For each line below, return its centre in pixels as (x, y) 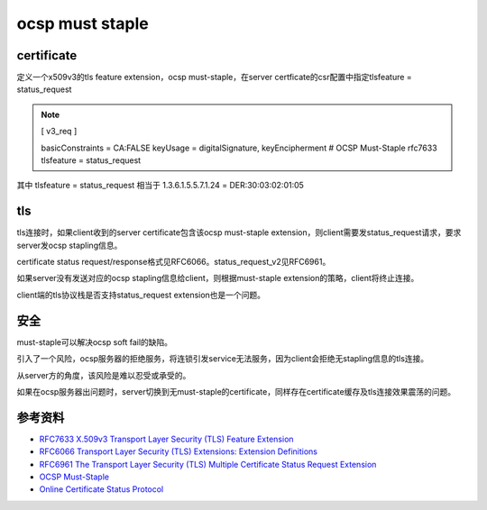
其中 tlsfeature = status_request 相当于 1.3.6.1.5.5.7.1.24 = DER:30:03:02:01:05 (160, 186)
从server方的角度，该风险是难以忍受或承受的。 (104, 375)
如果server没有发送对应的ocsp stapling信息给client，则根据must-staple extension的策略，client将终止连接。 (218, 278)
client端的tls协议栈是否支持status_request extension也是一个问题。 (141, 295)
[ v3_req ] (59, 132)
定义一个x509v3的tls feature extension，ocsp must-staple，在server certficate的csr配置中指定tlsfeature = (214, 77)
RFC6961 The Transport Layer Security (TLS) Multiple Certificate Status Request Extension (208, 464)
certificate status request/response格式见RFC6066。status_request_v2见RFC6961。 (174, 262)
